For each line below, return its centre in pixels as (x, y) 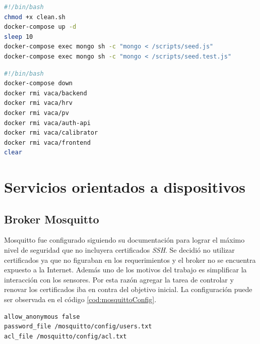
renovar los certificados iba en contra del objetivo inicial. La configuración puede (128, 289)
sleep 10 (19, 37)
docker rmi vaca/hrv (39, 103)
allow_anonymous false (42, 317)
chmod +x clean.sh (35, 17)
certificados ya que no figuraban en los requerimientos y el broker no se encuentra (130, 260)
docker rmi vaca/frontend (47, 142)
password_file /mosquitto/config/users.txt (78, 327)
